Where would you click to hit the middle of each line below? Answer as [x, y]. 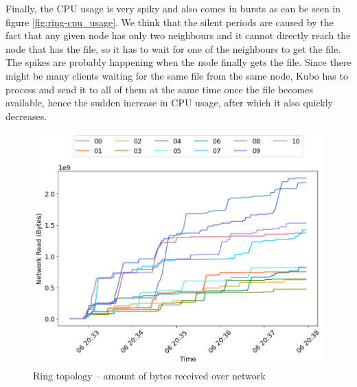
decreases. [26, 116]
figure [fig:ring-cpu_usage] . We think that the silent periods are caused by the [170, 22]
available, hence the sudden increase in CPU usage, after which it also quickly [169, 103]
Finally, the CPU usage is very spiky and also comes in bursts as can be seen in [173, 8]
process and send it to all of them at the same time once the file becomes [159, 89]
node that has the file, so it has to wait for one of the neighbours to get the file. [173, 48]
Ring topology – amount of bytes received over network [149, 375]
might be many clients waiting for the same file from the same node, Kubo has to [177, 75]
